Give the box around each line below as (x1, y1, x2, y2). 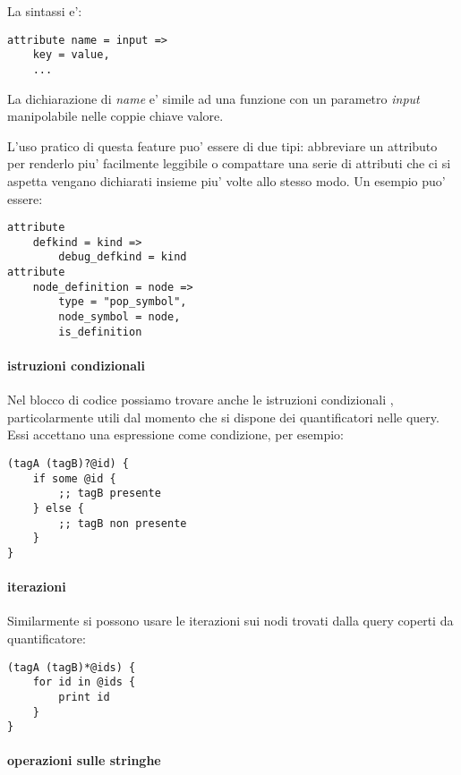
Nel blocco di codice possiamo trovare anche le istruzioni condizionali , (7, 390, 394, 409)
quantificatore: (7, 628, 86, 647)
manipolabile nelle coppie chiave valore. (7, 106, 224, 125)
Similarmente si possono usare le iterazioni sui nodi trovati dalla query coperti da (7, 611, 454, 630)
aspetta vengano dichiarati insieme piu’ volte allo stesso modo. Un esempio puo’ (7, 171, 446, 190)
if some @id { (32, 472, 116, 485)
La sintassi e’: (7, 2, 82, 20)
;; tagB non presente (58, 516, 187, 530)
